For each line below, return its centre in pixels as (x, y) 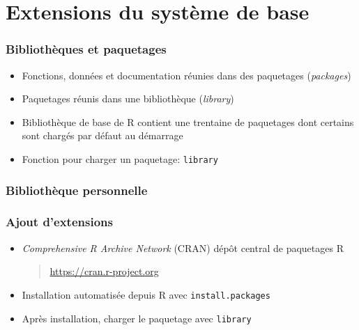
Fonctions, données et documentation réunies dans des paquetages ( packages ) (186, 75)
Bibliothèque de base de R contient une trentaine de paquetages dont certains (188, 121)
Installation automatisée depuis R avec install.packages (146, 294)
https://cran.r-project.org (104, 271)
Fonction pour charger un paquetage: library (120, 158)
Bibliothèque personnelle (77, 190)
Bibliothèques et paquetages (86, 49)
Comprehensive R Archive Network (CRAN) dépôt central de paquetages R (183, 248)
